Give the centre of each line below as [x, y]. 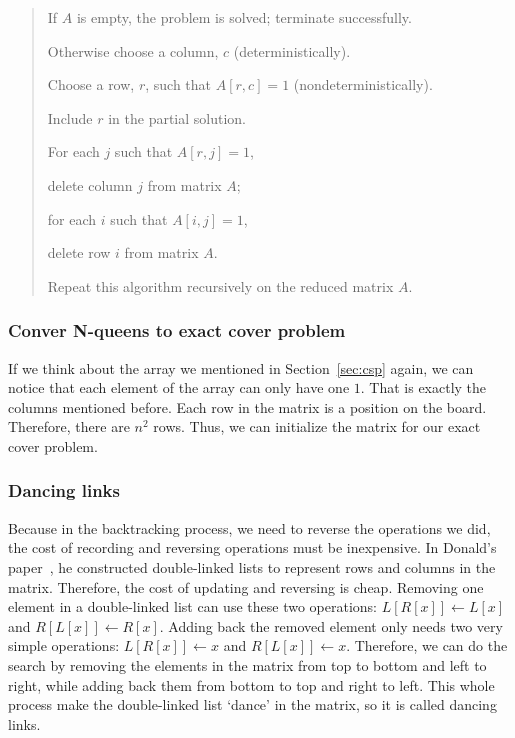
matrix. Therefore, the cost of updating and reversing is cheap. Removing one [246, 586]
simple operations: [64, 645]
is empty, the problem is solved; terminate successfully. [244, 17]
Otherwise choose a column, [133, 50]
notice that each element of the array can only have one [179, 387]
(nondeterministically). [363, 84]
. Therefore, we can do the [427, 645]
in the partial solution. [177, 117]
